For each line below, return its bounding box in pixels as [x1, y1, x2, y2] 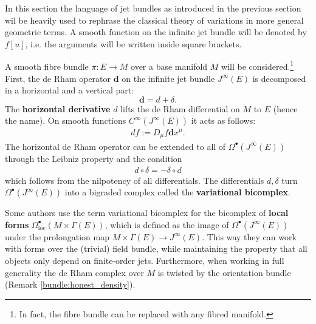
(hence [273, 102, 298, 115]
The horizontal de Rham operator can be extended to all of [5, 140, 226, 152]
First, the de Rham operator [5, 72, 111, 84]
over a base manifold [131, 60, 208, 73]
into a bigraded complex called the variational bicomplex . [64, 186, 291, 198]
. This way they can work [202, 230, 297, 243]
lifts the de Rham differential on [120, 102, 240, 115]
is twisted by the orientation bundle [157, 266, 291, 278]
